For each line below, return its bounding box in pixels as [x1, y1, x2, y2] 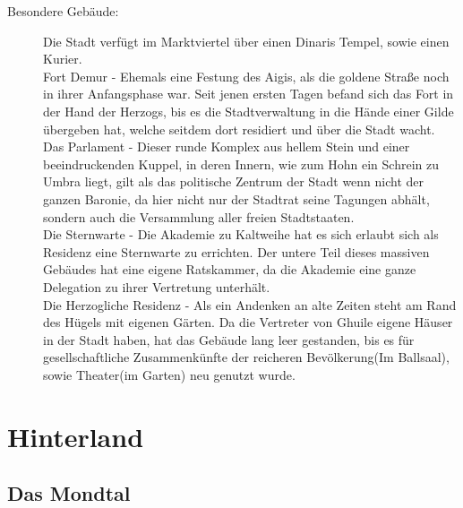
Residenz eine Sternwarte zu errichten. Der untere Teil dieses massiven [43, 242, 430, 261]
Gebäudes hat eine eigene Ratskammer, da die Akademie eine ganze [43, 260, 416, 279]
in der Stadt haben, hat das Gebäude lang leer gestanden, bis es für [43, 330, 415, 349]
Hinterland [7, 418, 144, 454]
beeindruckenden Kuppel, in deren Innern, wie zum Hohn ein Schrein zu [43, 154, 439, 173]
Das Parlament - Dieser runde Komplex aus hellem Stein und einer [43, 137, 410, 156]
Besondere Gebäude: [7, 2, 119, 20]
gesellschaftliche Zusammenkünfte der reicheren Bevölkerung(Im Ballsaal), [43, 348, 450, 366]
